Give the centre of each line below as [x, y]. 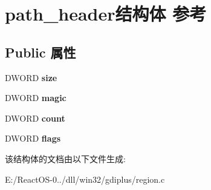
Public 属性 [41, 52]
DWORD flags [33, 138]
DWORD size [31, 77]
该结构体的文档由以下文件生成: [65, 158]
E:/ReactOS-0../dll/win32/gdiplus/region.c [85, 179]
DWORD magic [36, 98]
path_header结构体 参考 [106, 14]
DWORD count [35, 118]
